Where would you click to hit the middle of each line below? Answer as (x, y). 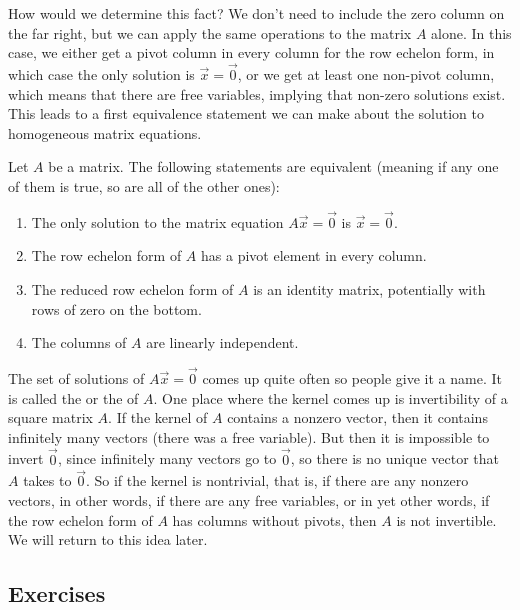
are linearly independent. (222, 342)
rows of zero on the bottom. (116, 308)
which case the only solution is (101, 74)
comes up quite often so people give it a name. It (352, 377)
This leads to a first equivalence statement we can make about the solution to (246, 113)
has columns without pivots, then (274, 519)
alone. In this (471, 32)
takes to (47, 480)
